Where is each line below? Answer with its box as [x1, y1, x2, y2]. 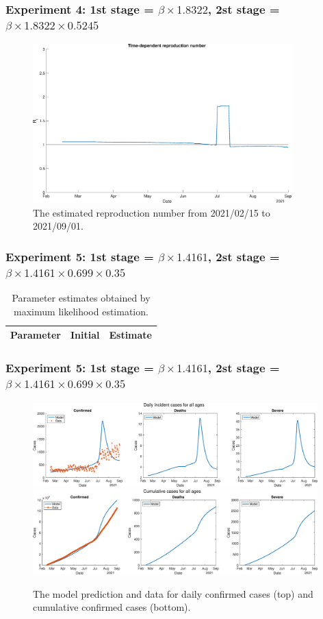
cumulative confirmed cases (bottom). [33, 600, 191, 614]
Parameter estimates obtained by [12, 291, 151, 305]
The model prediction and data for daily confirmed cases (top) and [33, 586, 313, 600]
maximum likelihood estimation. [14, 304, 148, 318]
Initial [70, 328, 100, 342]
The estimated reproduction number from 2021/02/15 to [33, 205, 270, 219]
